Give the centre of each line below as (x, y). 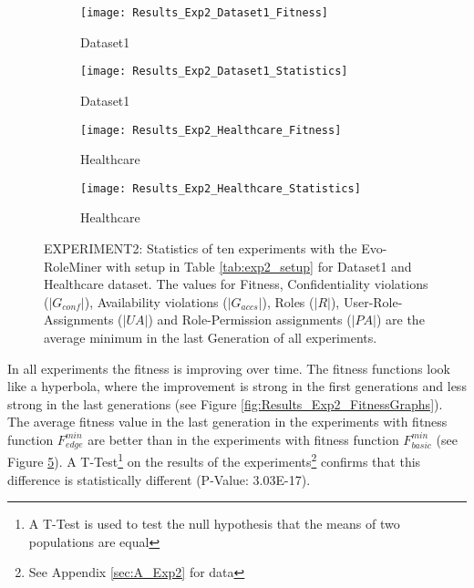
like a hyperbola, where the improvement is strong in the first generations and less (237, 386)
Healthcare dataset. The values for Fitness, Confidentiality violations (236, 284)
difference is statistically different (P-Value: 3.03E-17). (159, 479)
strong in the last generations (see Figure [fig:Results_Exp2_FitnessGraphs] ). (225, 403)
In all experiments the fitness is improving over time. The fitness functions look (229, 368)
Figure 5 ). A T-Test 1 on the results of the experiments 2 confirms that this (214, 460)
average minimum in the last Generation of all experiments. (211, 337)
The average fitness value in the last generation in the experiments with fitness (227, 422)
